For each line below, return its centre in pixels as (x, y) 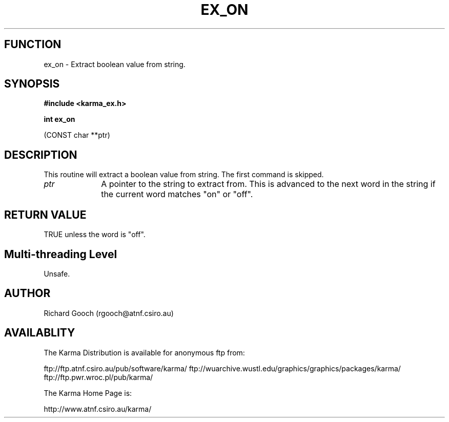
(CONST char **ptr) (77, 135)
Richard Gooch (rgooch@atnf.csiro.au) (109, 313)
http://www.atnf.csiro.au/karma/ (98, 409)
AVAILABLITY (40, 333)
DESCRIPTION (41, 155)
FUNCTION (33, 45)
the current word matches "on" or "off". (177, 194)
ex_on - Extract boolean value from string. (115, 64)
